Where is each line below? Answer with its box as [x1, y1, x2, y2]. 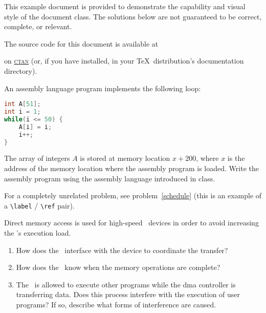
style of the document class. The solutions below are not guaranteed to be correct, [4, 11, 262, 22]
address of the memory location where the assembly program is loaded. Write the [4, 163, 259, 173]
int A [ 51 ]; [4, 100, 41, 108]
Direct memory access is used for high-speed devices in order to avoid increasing [4, 217, 259, 228]
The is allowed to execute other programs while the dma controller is [16, 279, 236, 289]
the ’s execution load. [4, 227, 71, 238]
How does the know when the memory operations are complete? [16, 262, 220, 273]
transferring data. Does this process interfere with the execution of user [16, 289, 240, 300]
